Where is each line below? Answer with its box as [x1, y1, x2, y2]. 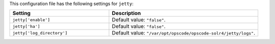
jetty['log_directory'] [12, 30, 68, 35]
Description [112, 10, 141, 17]
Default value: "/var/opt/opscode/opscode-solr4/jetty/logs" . [112, 29, 256, 36]
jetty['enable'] [12, 17, 50, 22]
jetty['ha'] [12, 23, 40, 29]
